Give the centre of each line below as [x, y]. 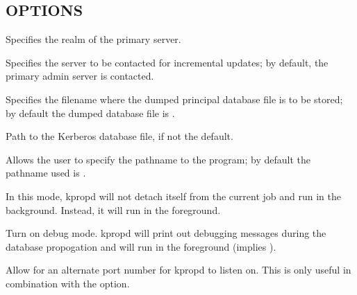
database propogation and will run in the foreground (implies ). [141, 246]
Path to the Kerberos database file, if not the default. [119, 136]
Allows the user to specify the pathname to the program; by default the [158, 159]
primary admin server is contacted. [80, 76]
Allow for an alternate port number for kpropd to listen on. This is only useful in [178, 270]
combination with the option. [68, 283]
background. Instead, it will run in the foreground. [113, 209]
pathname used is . [46, 173]
